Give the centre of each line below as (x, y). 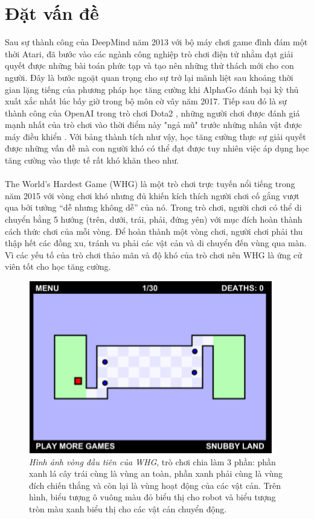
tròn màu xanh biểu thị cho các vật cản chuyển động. (128, 508)
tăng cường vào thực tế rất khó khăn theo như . (92, 160)
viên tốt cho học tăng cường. (58, 266)
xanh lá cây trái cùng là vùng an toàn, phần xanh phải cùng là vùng (156, 473)
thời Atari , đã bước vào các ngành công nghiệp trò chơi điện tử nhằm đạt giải (149, 53)
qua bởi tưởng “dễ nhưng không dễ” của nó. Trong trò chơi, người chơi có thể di (153, 207)
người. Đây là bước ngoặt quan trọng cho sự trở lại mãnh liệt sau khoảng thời (149, 77)
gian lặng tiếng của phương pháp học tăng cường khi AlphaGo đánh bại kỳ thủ (152, 89)
